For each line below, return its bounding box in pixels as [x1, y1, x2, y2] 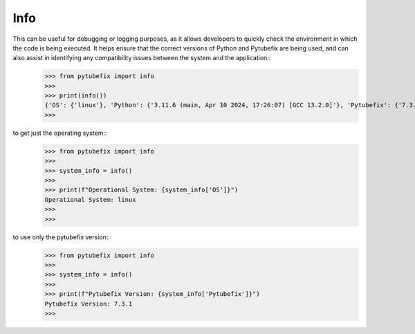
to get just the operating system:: [12, 129, 107, 137]
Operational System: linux [44, 196, 136, 203]
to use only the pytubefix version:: [12, 232, 111, 241]
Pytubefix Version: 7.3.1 [44, 299, 133, 308]
